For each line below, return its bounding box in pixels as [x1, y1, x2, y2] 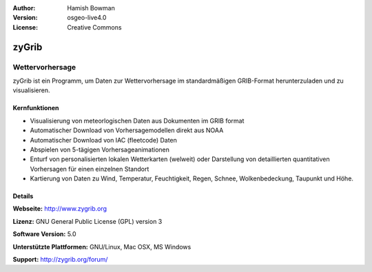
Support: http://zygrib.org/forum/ [12, 255, 108, 264]
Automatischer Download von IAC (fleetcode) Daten [30, 136, 177, 144]
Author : [12, 4, 36, 12]
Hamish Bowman [67, 4, 115, 12]
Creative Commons [67, 23, 122, 31]
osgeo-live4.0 [67, 14, 107, 22]
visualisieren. [12, 86, 51, 94]
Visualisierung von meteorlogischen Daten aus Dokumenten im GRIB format [30, 116, 245, 125]
